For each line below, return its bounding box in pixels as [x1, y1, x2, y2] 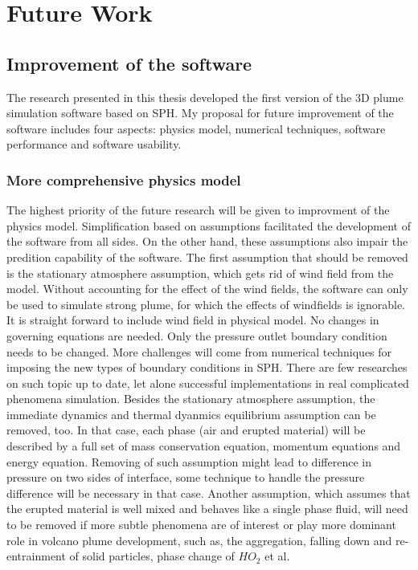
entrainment [6, 548, 66, 564]
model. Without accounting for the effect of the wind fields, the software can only [6, 280, 408, 297]
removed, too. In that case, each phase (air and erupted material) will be [6, 421, 366, 438]
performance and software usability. [6, 136, 182, 153]
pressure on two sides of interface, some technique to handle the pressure [6, 469, 365, 486]
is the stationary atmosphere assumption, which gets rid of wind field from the [6, 264, 394, 281]
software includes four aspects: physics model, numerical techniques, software [6, 120, 386, 136]
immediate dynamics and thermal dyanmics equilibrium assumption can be [6, 405, 376, 422]
